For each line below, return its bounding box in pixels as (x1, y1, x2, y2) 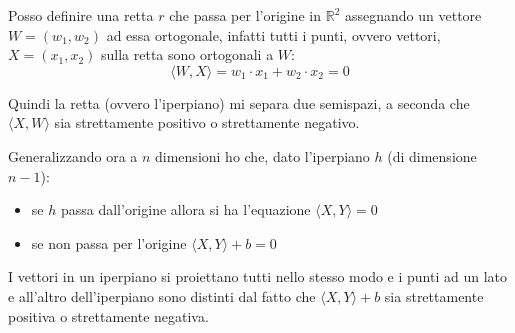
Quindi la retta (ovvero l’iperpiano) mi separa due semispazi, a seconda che (8, 92, 470, 113)
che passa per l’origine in (169, 5, 322, 25)
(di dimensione (387, 145, 477, 166)
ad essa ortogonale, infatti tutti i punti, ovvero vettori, (106, 24, 441, 45)
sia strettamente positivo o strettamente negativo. (54, 112, 360, 133)
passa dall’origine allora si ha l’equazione (60, 199, 311, 220)
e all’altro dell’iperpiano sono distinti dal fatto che (8, 285, 316, 306)
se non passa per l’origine (31, 232, 187, 253)
